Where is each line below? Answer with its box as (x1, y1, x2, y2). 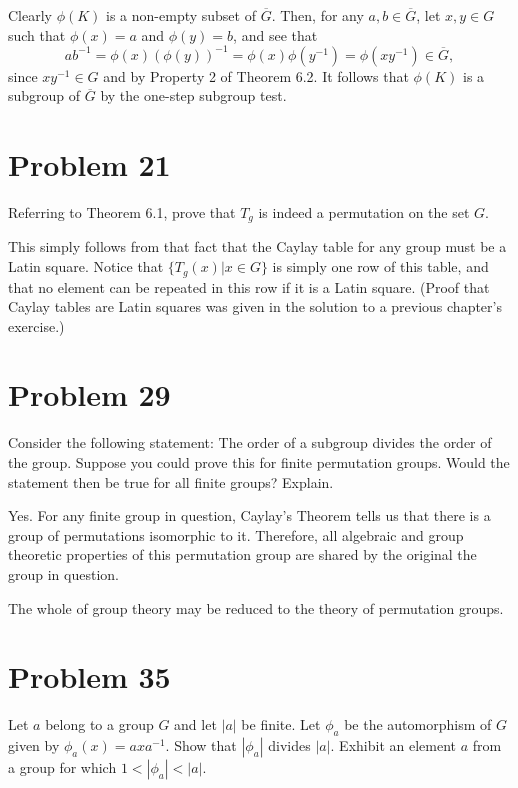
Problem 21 (8, 144, 171, 185)
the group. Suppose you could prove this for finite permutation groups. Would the (8, 452, 510, 472)
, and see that (233, 24, 318, 45)
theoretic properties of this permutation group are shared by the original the (8, 544, 477, 565)
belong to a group (45, 714, 154, 735)
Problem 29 (8, 374, 171, 415)
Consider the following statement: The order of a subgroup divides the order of (8, 432, 492, 453)
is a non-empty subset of (106, 5, 256, 25)
